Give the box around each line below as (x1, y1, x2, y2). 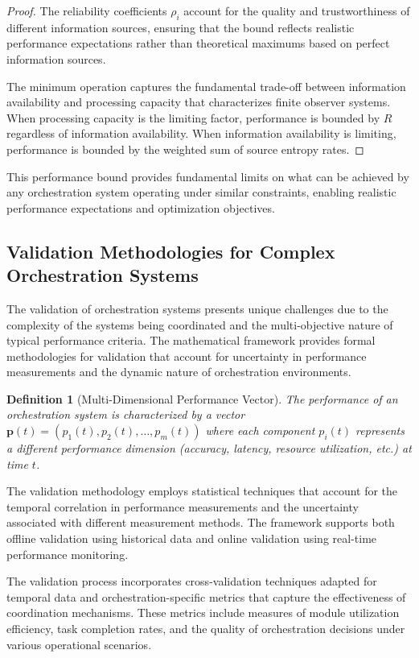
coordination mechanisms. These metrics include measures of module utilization (6, 604, 400, 621)
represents (355, 422, 405, 439)
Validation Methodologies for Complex (6, 238, 335, 263)
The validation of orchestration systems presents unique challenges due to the (6, 300, 388, 317)
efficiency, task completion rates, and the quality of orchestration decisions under (6, 620, 405, 637)
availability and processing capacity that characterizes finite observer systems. (6, 93, 391, 110)
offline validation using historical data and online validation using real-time (6, 530, 377, 547)
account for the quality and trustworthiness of (183, 2, 410, 19)
